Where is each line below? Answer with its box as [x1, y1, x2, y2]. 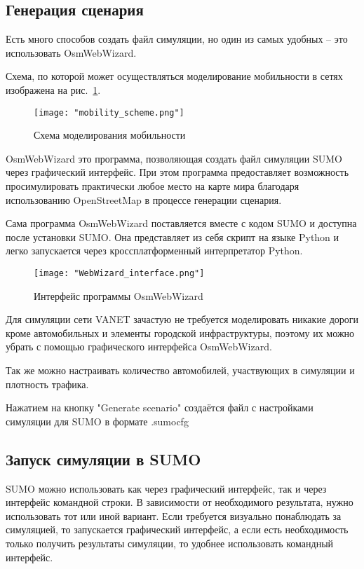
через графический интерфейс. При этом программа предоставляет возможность [6, 165, 349, 179]
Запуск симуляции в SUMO [6, 448, 201, 469]
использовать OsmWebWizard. [6, 45, 137, 60]
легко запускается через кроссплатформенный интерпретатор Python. [6, 243, 303, 258]
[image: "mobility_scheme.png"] [34, 107, 184, 118]
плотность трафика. [6, 376, 89, 391]
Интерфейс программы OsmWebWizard [34, 288, 203, 303]
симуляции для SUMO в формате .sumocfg [6, 413, 189, 428]
